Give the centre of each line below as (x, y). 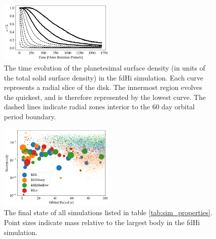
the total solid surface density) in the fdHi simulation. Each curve (104, 77)
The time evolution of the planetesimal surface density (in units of (105, 68)
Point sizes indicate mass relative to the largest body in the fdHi (102, 222)
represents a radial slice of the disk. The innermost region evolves (103, 87)
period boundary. (30, 117)
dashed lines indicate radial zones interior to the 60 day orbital (100, 107)
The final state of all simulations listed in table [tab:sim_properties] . (108, 212)
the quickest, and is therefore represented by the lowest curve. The (105, 97)
